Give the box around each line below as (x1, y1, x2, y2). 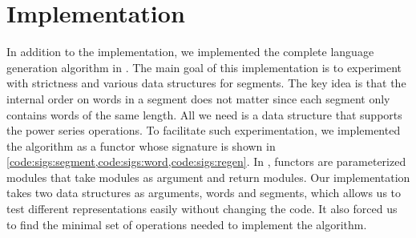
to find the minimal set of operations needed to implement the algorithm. (6, 216, 367, 232)
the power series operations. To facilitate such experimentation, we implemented (6, 122, 401, 139)
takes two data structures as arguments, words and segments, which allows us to (6, 184, 402, 201)
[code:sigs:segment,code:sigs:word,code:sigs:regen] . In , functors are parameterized (6, 153, 406, 170)
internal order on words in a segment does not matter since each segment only (6, 90, 390, 107)
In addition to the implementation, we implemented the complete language (6, 43, 374, 60)
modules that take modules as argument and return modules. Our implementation (6, 168, 410, 185)
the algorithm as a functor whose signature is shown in (6, 137, 276, 154)
